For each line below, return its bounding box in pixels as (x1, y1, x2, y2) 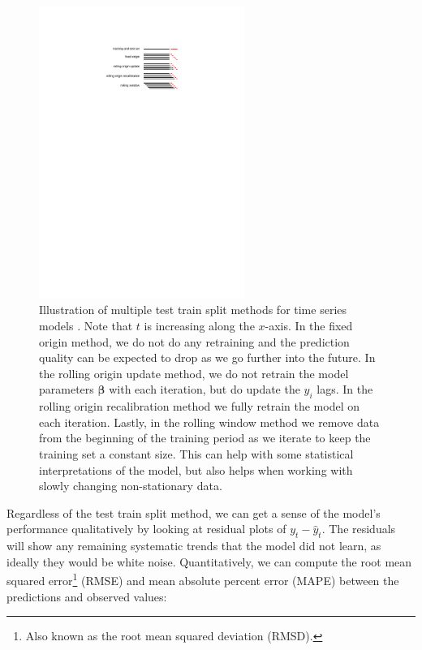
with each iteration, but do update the (109, 381, 300, 398)
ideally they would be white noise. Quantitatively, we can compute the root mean (6, 553, 412, 570)
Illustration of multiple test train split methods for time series (39, 301, 347, 318)
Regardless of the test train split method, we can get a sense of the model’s (6, 504, 381, 521)
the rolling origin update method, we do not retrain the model (39, 364, 349, 381)
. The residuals (321, 520, 396, 537)
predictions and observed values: (6, 588, 167, 605)
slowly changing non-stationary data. (39, 477, 222, 494)
